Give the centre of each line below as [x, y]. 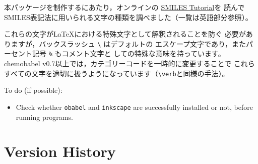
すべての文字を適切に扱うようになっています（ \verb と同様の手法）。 [117, 73]
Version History [60, 151]
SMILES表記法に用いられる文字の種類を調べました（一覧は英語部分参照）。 [128, 17]
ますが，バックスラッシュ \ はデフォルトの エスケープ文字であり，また [128, 43]
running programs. [44, 117]
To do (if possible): [33, 90]
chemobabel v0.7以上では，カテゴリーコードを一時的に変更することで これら [130, 63]
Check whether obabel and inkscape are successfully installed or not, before [134, 107]
